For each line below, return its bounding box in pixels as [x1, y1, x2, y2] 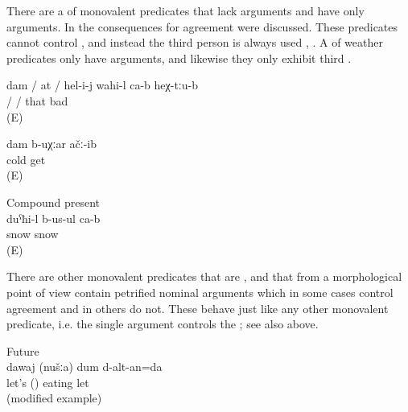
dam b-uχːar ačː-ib [6, 135, 97, 152]
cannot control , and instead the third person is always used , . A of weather [6, 34, 383, 51]
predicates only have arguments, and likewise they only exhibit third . [6, 49, 352, 66]
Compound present [6, 193, 101, 210]
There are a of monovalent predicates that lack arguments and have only [6, 2, 365, 19]
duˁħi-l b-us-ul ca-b [6, 209, 101, 226]
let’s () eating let [6, 373, 89, 390]
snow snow [6, 225, 59, 242]
